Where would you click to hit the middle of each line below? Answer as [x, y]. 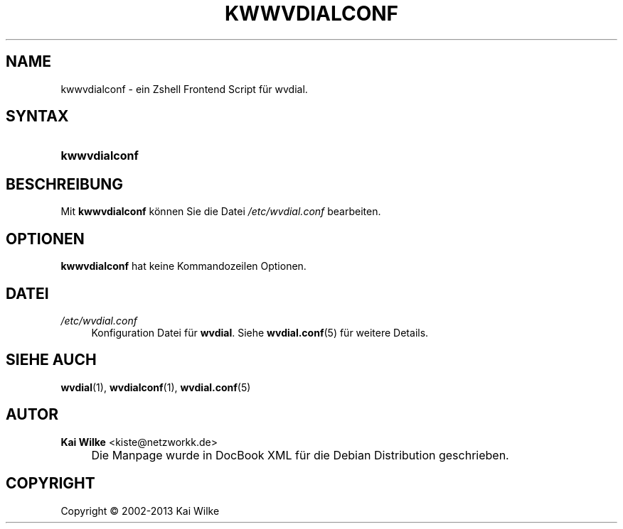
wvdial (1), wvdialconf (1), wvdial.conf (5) [156, 387]
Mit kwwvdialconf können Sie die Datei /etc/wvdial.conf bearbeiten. [221, 212]
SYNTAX [37, 116]
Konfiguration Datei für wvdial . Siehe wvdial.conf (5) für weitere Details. [260, 332]
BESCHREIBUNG [65, 184]
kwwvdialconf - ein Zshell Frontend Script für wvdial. [184, 89]
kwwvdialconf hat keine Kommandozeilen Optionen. [183, 266]
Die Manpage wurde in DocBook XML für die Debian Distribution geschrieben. [300, 455]
